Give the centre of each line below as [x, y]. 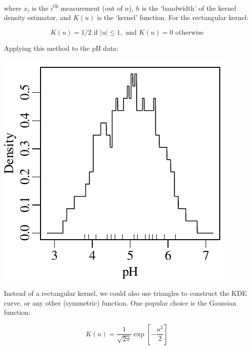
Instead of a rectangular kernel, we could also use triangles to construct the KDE [126, 293]
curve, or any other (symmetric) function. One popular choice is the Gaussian [120, 302]
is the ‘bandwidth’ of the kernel [189, 8]
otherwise [189, 32]
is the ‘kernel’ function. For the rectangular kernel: [173, 17]
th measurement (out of [88, 7]
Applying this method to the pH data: [61, 48]
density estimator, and [38, 17]
